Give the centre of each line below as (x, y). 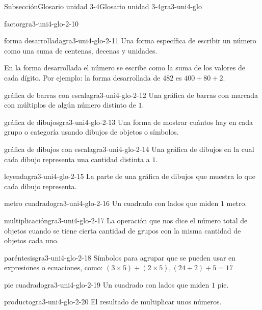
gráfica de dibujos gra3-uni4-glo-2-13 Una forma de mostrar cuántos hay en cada (129, 122)
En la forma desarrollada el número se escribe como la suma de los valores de (125, 68)
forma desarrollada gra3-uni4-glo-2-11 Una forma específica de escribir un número (130, 41)
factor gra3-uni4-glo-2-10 (41, 23)
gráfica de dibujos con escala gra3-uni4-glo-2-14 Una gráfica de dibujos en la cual (129, 149)
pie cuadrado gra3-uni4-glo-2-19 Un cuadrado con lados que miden (107, 284)
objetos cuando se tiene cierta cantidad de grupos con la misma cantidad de (123, 230)
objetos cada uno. (32, 240)
